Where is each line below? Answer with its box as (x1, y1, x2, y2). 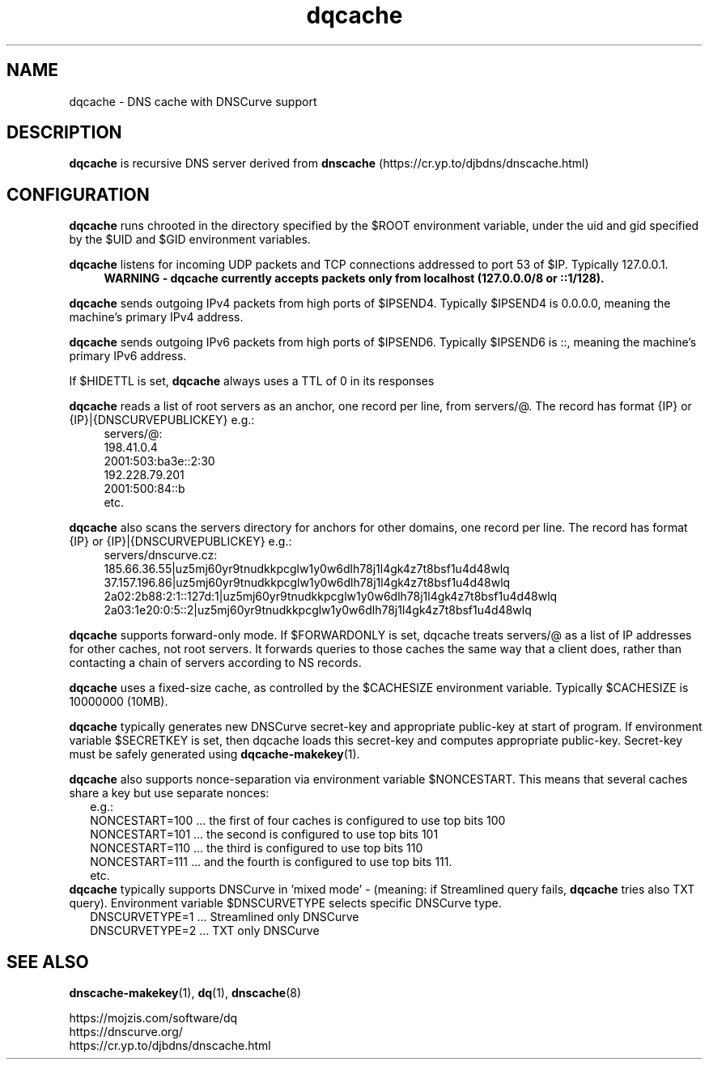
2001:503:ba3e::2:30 (104, 454, 215, 469)
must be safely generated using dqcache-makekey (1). (69, 747, 360, 762)
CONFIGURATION (6, 184, 150, 205)
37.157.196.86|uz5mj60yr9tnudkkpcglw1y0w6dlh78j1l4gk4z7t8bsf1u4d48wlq (104, 575, 511, 590)
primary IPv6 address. (69, 349, 187, 363)
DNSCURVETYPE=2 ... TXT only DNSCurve (90, 924, 320, 938)
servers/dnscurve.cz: (104, 548, 218, 563)
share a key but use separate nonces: (69, 786, 270, 801)
